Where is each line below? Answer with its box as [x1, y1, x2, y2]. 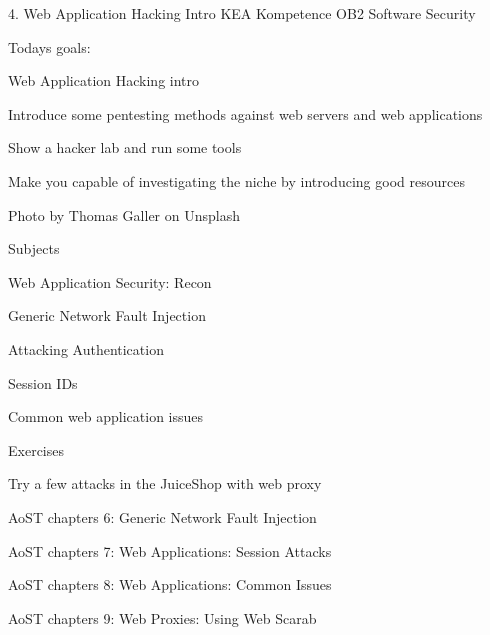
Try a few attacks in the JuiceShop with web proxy [8, 473, 322, 494]
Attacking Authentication [8, 338, 164, 359]
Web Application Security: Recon [8, 271, 212, 292]
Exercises [8, 439, 64, 460]
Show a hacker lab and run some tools [8, 137, 242, 158]
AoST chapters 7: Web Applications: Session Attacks [8, 540, 332, 561]
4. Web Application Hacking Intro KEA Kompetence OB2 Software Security [8, 3, 476, 23]
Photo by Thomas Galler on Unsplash [8, 204, 240, 225]
